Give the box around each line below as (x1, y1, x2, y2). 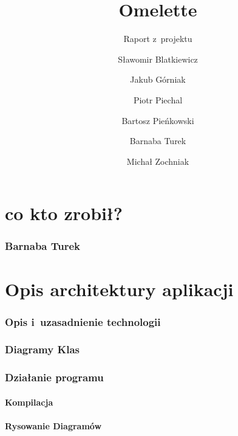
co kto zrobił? (5, 201, 123, 226)
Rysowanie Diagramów (5, 420, 102, 432)
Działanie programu (5, 370, 104, 385)
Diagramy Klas (5, 342, 80, 357)
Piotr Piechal (133, 93, 183, 106)
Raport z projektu (123, 32, 192, 45)
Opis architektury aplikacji (5, 276, 234, 301)
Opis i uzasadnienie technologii (5, 314, 161, 329)
